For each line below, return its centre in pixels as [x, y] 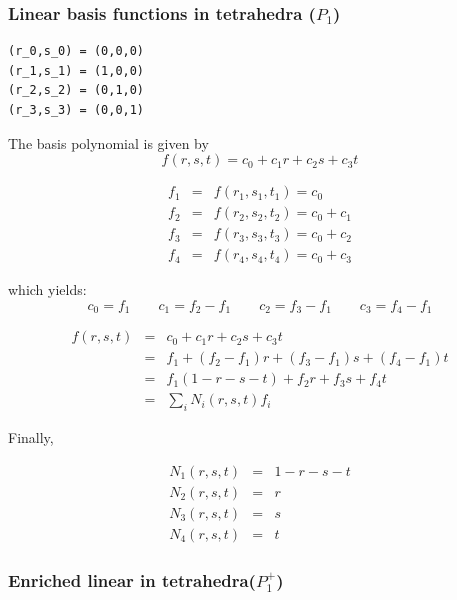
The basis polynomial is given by [108, 142]
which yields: [47, 289]
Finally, [31, 437]
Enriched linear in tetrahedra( [132, 579]
